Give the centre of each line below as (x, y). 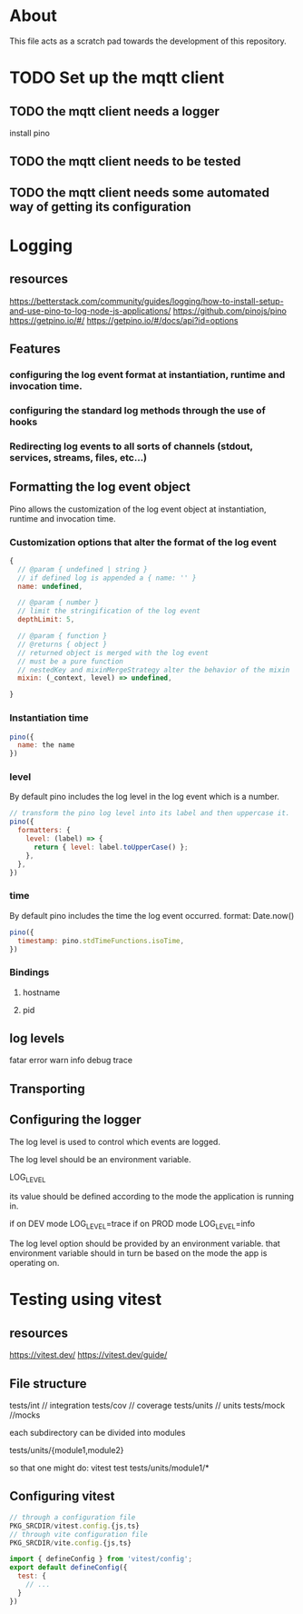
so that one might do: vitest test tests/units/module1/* (110, 1468)
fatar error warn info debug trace (71, 1061)
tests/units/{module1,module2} (67, 1450)
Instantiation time (49, 718)
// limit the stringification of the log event (109, 611)
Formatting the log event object (100, 487)
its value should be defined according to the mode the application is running (152, 1197)
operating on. (34, 1263)
